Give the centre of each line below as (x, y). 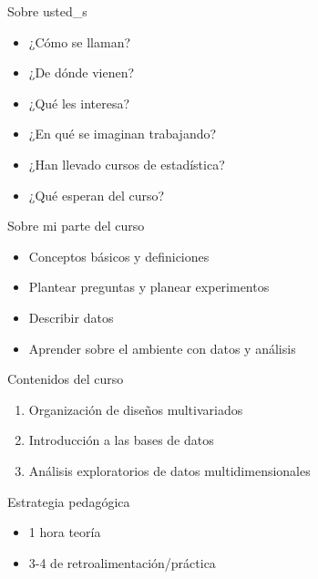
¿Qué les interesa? (79, 103)
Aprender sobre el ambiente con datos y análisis (162, 348)
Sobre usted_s (47, 11)
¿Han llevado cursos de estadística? (127, 164)
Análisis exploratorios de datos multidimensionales (169, 470)
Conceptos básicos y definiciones (119, 256)
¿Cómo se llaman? (80, 41)
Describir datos (71, 317)
